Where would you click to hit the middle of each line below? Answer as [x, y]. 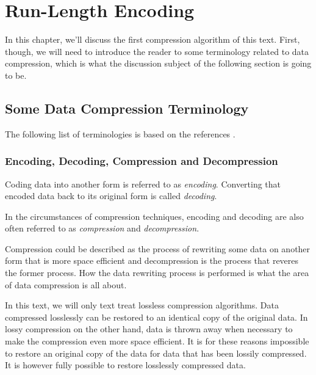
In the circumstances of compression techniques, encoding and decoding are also [154, 216]
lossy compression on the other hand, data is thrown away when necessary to [149, 329]
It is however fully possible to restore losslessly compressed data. [125, 365]
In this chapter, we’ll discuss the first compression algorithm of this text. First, [153, 39]
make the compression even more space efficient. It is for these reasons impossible [157, 341]
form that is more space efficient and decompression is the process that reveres [152, 260]
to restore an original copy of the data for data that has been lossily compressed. [156, 353]
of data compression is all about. [66, 284]
